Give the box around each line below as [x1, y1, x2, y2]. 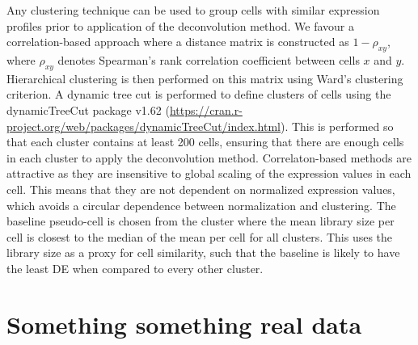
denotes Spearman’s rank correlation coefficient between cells [57, 51, 360, 68]
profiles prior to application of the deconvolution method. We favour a [6, 17, 355, 34]
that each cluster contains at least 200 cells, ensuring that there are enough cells [6, 133, 404, 150]
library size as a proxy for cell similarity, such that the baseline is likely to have [6, 244, 400, 261]
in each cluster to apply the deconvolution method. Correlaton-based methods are [6, 149, 412, 166]
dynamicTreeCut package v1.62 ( [6, 101, 170, 118]
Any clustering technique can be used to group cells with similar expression [6, 2, 380, 18]
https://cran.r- [169, 101, 243, 118]
